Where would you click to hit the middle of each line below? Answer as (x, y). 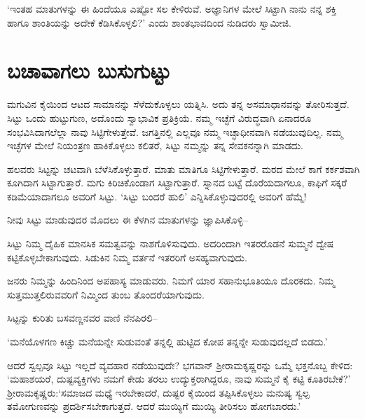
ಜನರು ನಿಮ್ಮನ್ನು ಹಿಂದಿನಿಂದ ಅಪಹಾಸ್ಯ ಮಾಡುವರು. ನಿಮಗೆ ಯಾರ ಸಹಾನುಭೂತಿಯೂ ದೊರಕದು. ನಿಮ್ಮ (171, 281)
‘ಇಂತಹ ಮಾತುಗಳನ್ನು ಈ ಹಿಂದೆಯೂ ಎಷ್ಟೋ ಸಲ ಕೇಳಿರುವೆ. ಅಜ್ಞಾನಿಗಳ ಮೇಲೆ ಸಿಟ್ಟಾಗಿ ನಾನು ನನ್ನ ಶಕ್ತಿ (172, 8)
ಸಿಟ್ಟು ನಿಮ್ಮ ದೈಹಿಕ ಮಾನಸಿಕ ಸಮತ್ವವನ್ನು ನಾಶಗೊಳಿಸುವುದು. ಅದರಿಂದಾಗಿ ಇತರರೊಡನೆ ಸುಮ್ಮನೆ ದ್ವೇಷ (171, 243)
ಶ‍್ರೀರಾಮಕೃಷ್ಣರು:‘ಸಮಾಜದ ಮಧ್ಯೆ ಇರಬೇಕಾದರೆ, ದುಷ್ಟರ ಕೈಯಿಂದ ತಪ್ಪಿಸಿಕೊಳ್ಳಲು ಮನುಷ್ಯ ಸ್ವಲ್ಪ (158, 392)
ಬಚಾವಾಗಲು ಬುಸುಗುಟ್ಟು (89, 70)
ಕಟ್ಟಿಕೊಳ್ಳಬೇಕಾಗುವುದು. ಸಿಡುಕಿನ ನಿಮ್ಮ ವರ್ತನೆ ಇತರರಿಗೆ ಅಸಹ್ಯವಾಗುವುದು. (127, 257)
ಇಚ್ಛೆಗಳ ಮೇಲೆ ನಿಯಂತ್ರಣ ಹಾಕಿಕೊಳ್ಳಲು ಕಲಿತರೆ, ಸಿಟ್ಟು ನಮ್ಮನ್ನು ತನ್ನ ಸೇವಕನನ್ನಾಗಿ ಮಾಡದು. (156, 145)
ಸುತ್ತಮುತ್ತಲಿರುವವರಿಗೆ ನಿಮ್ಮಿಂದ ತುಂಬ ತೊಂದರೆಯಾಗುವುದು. (106, 294)
